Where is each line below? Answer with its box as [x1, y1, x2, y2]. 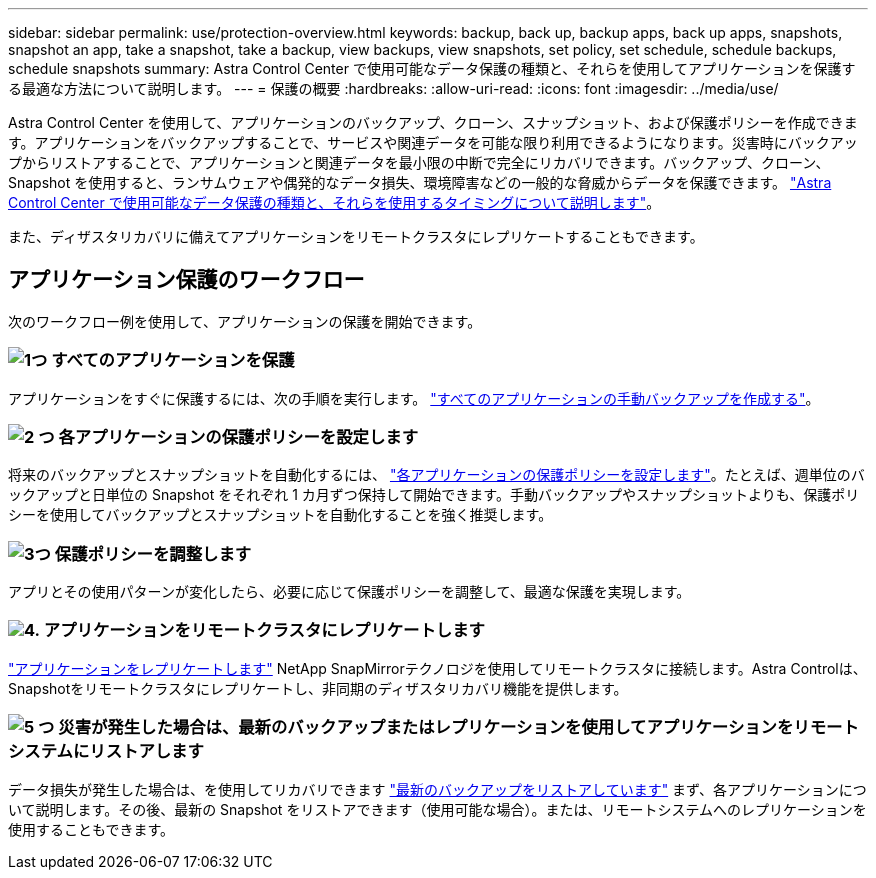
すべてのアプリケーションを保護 [51, 350, 295, 371]
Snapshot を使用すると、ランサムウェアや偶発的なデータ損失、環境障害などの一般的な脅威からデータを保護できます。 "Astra [8, 174, 832, 191]
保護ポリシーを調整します [54, 543, 252, 564]
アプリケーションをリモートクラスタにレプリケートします [43, 620, 485, 641]
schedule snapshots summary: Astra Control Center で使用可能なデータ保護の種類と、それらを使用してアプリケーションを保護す [8, 60, 856, 77]
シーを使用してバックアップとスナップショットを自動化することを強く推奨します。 [8, 506, 553, 524]
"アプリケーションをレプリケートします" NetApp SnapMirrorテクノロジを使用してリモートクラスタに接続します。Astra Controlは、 [8, 659, 867, 677]
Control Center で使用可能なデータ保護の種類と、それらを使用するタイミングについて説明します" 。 [8, 194, 661, 211]
